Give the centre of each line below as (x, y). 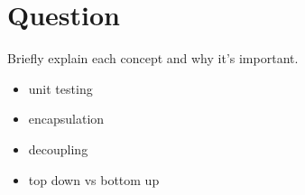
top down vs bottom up (94, 179)
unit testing (60, 88)
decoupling (58, 149)
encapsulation (66, 119)
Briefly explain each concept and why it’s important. (153, 58)
